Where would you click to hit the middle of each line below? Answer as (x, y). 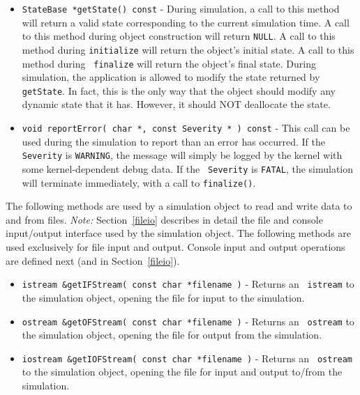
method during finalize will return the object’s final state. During (169, 63)
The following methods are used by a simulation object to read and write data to (179, 206)
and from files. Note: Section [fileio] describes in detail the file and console (164, 219)
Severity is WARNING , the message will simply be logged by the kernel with (182, 155)
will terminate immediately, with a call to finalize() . (139, 182)
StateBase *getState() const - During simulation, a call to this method (181, 8)
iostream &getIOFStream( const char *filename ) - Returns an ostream (187, 358)
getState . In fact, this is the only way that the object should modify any (179, 90)
